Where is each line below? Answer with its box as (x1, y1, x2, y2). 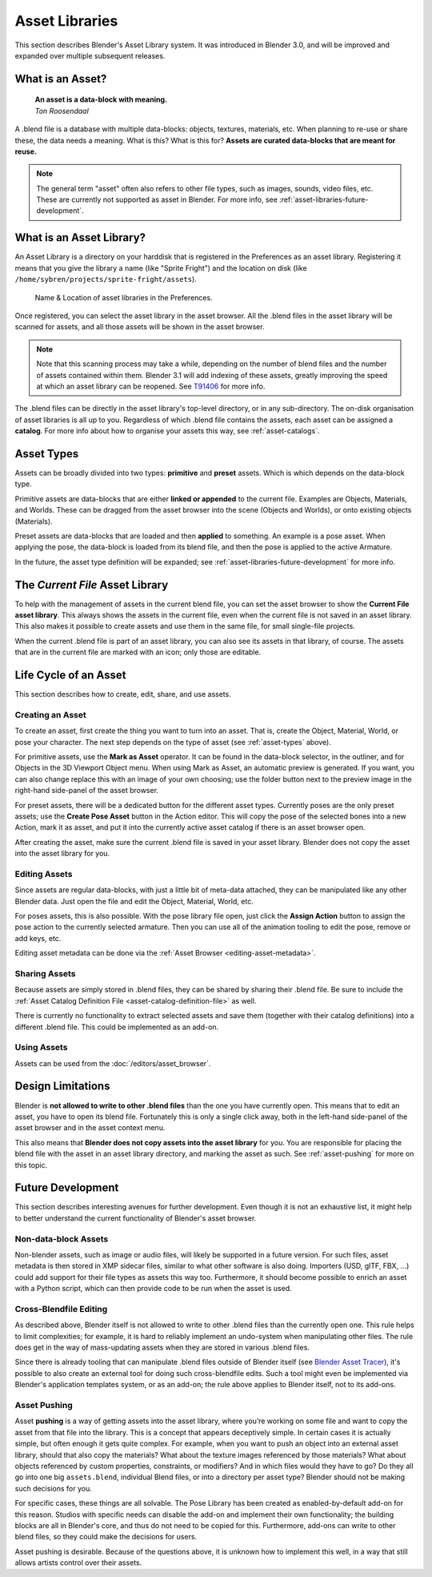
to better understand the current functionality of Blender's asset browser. (14, 1213, 257, 1223)
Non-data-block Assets (14, 1233, 109, 1245)
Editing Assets (14, 868, 73, 879)
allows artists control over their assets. (14, 1558, 142, 1567)
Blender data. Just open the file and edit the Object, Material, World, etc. (14, 896, 254, 906)
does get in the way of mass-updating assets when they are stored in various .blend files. (14, 1342, 310, 1353)
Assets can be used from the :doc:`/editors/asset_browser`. (14, 1058, 211, 1068)
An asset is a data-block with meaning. (34, 95, 168, 104)
